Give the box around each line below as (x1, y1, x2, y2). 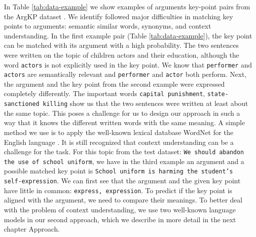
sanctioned (4, 101, 39, 108)
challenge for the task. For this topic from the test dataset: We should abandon (4, 146, 244, 157)
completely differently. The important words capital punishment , (4, 88, 205, 99)
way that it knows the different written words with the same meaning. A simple (4, 117, 245, 128)
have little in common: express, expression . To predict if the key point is (4, 185, 232, 195)
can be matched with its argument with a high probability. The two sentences (4, 40, 239, 50)
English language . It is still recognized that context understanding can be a (4, 136, 234, 147)
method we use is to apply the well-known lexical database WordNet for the (4, 127, 234, 137)
